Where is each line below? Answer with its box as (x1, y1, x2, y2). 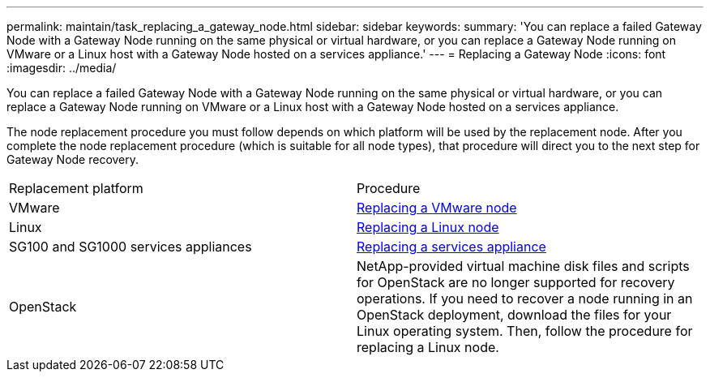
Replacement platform (9, 180, 143, 196)
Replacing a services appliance (357, 238, 546, 255)
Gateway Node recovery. (6, 152, 139, 166)
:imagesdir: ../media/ (6, 61, 117, 75)
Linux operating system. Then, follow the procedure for (357, 323, 693, 339)
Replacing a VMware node (357, 200, 517, 216)
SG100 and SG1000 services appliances (9, 238, 252, 255)
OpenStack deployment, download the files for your (357, 307, 672, 323)
